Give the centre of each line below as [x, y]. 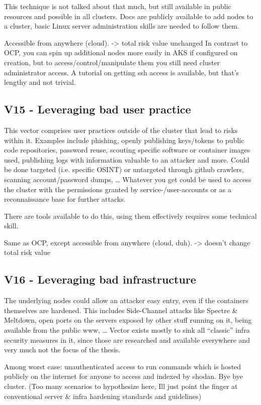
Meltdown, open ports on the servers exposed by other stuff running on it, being [128, 320]
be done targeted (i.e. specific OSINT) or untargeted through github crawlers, [124, 169]
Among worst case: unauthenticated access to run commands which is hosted [123, 366]
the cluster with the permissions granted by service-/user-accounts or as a [118, 189]
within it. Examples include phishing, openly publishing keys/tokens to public [124, 140]
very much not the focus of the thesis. [62, 350]
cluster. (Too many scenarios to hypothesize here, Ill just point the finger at [121, 386]
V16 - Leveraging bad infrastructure [100, 279]
